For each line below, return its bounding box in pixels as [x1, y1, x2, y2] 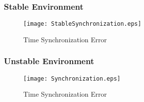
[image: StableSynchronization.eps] [23, 20, 142, 28]
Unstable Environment [4, 55, 94, 67]
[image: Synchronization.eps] [23, 75, 121, 82]
